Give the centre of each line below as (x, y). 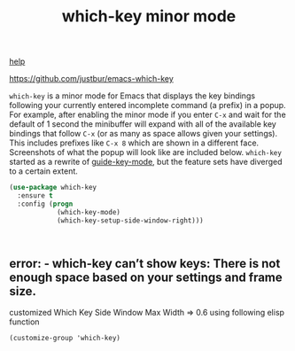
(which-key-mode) (89, 212)
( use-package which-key (53, 188)
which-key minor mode (149, 16)
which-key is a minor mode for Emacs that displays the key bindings (132, 96)
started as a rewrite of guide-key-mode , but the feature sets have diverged (146, 162)
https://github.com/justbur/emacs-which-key (92, 79)
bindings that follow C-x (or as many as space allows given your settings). (143, 134)
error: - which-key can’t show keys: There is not (145, 263)
